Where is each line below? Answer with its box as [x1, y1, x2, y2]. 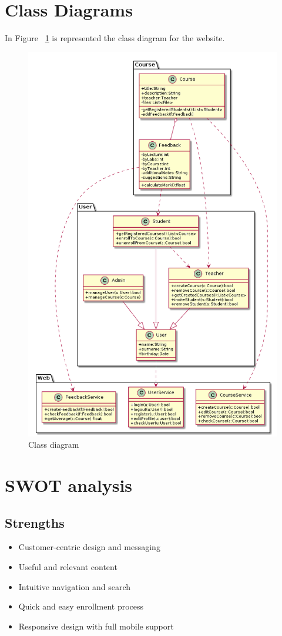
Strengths [5, 513, 65, 531]
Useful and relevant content [18, 560, 117, 572]
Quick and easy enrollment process [18, 600, 144, 612]
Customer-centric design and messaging [18, 541, 160, 553]
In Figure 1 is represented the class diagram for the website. [5, 32, 225, 44]
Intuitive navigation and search [18, 580, 131, 592]
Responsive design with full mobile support [18, 620, 174, 632]
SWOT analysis [5, 472, 133, 497]
